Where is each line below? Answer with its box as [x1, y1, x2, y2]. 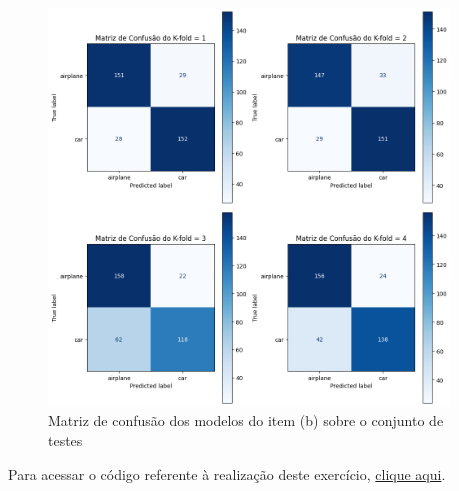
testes [48, 429, 83, 450]
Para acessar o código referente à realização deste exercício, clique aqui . [8, 463, 446, 484]
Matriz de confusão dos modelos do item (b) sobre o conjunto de [48, 410, 444, 431]
